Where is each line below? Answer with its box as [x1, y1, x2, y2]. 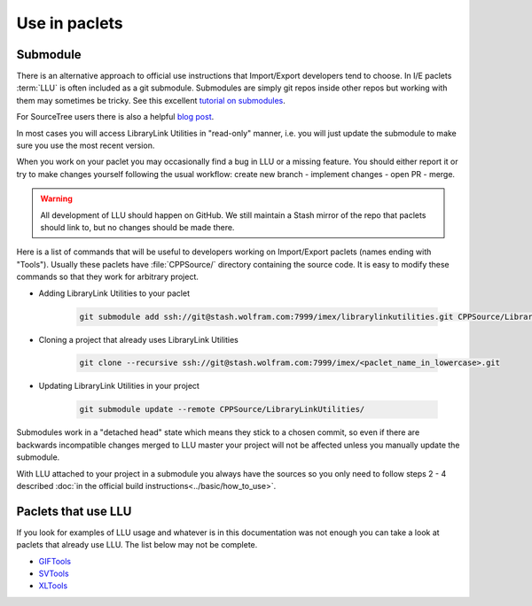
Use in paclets [16, 13, 123, 33]
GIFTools [38, 555, 71, 566]
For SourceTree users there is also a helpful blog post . [16, 112, 215, 122]
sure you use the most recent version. [16, 140, 155, 151]
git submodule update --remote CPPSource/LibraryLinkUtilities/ [79, 404, 365, 415]
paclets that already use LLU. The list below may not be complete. [16, 540, 258, 550]
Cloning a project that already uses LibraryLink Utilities [38, 334, 239, 345]
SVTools [38, 568, 70, 579]
